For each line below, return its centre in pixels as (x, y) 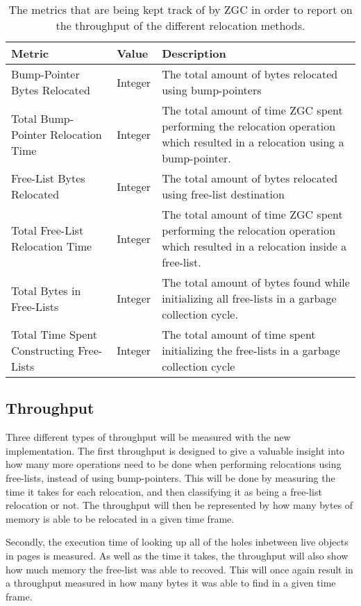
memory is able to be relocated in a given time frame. (120, 518)
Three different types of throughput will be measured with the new (148, 437)
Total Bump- (43, 118)
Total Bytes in (46, 290)
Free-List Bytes (48, 178)
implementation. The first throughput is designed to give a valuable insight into (175, 450)
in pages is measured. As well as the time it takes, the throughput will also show (177, 555)
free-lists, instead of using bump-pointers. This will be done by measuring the (170, 477)
